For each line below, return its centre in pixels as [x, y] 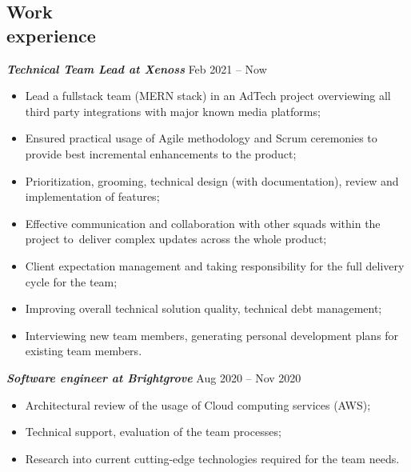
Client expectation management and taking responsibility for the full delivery [215, 265]
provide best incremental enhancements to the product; [161, 153]
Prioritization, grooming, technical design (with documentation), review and [212, 180]
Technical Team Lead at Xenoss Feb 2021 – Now [137, 68]
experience [51, 35]
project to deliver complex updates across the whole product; [176, 239]
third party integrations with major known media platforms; [173, 111]
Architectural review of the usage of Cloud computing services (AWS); [198, 404]
